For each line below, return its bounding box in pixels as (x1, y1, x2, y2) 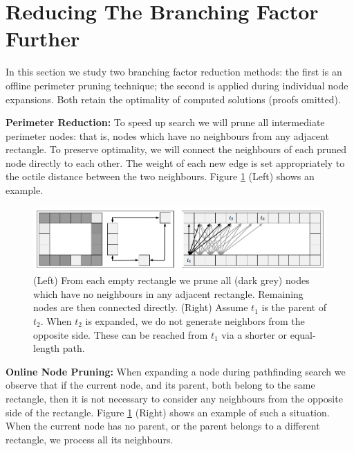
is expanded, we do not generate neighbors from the (85, 313, 305, 328)
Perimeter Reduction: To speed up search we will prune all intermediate (6, 115, 325, 130)
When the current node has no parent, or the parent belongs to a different (6, 418, 320, 433)
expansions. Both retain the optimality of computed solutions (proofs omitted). (6, 91, 341, 106)
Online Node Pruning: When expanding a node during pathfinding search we (6, 364, 346, 378)
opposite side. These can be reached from (33, 327, 208, 342)
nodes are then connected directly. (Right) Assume (33, 300, 248, 315)
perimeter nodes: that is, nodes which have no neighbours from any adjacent (6, 128, 329, 143)
